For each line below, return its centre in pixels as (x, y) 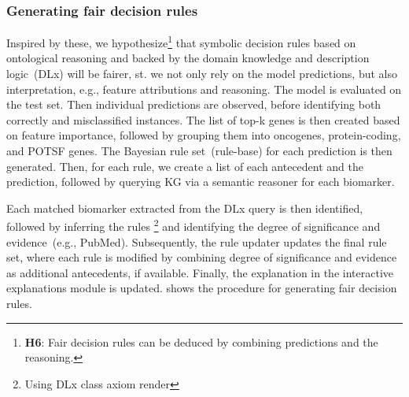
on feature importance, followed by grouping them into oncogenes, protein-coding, (204, 135)
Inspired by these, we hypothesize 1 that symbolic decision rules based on (181, 41)
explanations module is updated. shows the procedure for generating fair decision (202, 288)
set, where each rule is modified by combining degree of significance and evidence (202, 257)
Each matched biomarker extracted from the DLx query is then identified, (185, 208)
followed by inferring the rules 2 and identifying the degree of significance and (193, 225)
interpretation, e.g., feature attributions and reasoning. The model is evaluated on (204, 89)
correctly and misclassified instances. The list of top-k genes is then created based (203, 119)
